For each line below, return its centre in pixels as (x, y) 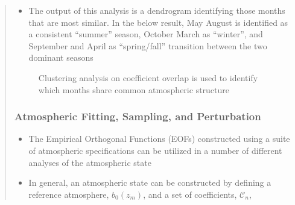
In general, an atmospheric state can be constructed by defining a (150, 182)
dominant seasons (61, 57)
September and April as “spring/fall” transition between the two (148, 45)
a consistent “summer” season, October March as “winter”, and (146, 34)
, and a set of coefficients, (190, 194)
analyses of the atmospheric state (90, 162)
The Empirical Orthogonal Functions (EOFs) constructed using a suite (159, 139)
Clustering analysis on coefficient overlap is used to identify (148, 77)
